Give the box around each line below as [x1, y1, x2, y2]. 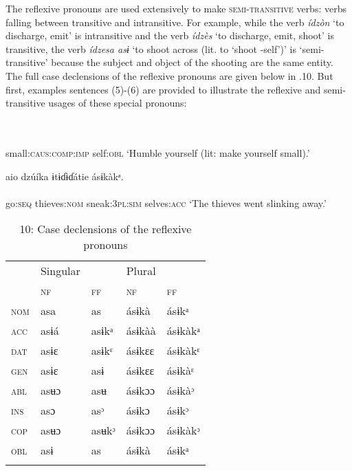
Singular [40, 263, 80, 279]
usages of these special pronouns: [48, 96, 187, 110]
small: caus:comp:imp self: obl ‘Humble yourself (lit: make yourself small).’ [5, 145, 310, 160]
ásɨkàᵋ [166, 362, 194, 379]
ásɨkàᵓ [166, 382, 195, 399]
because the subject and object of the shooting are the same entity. [51, 55, 333, 69]
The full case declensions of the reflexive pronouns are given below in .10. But [5, 68, 333, 83]
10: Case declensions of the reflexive [19, 221, 192, 237]
